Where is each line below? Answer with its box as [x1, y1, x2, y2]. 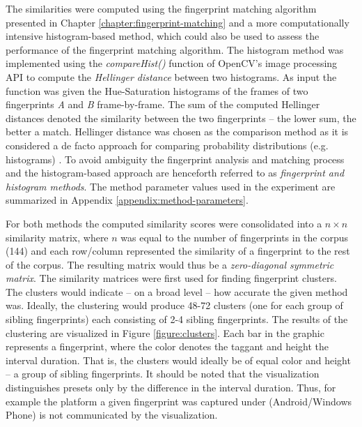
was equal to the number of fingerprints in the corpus [120, 230, 348, 244]
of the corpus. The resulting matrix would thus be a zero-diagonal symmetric [6, 257, 334, 271]
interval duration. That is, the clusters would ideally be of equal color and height [6, 352, 351, 367]
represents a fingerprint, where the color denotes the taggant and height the [6, 339, 329, 354]
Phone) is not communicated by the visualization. [6, 407, 218, 422]
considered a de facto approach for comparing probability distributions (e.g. [6, 137, 329, 152]
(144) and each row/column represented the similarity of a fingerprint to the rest [6, 244, 350, 258]
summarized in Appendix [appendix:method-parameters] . [6, 193, 249, 207]
